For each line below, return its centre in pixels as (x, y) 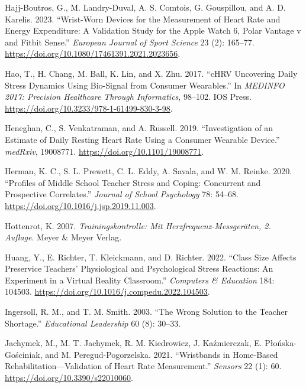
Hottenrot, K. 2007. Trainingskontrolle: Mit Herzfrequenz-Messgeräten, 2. (138, 225)
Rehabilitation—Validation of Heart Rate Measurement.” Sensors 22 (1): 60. (143, 366)
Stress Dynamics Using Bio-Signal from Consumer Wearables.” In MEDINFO (145, 85)
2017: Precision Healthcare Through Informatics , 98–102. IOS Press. (128, 97)
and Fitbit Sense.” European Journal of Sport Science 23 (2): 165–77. (130, 42)
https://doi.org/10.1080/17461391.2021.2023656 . (93, 53)
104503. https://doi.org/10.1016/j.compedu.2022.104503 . (107, 291)
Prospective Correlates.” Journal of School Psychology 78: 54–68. (122, 194)
